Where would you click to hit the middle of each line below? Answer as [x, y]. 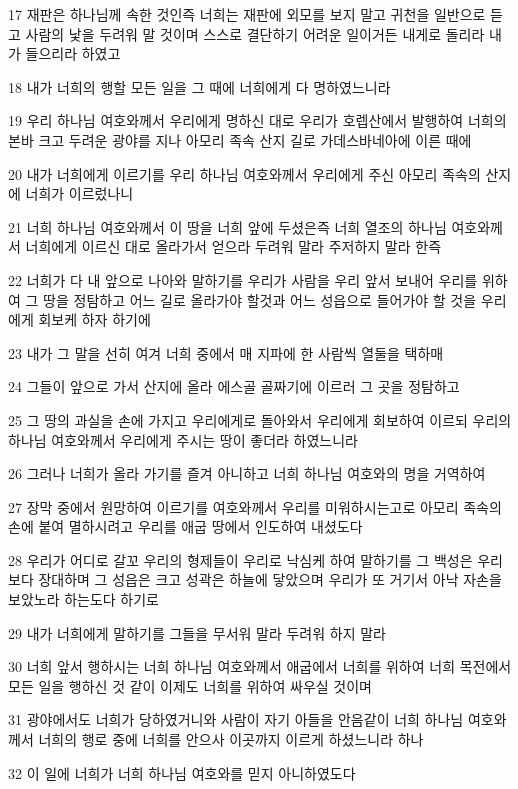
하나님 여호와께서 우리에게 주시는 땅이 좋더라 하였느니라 [183, 439]
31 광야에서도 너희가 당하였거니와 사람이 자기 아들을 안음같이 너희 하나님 [236, 719]
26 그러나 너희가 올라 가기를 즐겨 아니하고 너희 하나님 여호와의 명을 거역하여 [247, 473]
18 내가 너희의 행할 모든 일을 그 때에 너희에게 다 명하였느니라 [199, 86]
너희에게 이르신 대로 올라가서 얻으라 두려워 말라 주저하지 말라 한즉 [233, 246]
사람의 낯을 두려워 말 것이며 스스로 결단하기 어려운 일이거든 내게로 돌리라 [255, 33]
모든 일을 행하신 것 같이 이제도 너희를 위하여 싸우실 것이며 [190, 685]
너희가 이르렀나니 [79, 193]
